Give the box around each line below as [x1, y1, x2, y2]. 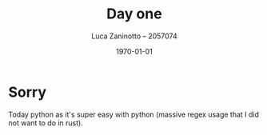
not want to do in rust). [8, 117, 84, 128]
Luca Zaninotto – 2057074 [91, 31, 177, 41]
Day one [106, 5, 162, 23]
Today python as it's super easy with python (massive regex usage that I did [8, 109, 260, 119]
